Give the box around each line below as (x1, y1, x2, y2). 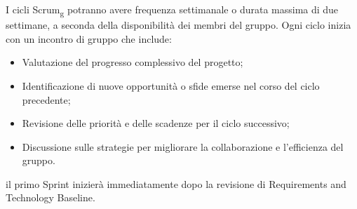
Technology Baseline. (6, 190, 95, 205)
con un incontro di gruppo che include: (6, 31, 172, 46)
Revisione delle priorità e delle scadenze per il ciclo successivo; (22, 116, 290, 130)
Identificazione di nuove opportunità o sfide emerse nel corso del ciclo (22, 78, 320, 93)
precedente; (22, 92, 71, 107)
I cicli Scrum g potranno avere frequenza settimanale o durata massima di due (6, 2, 339, 18)
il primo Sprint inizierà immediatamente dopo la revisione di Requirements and (6, 176, 346, 191)
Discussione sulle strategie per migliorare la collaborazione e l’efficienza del (22, 139, 344, 154)
